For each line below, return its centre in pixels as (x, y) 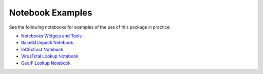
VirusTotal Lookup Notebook (50, 56)
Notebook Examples (51, 13)
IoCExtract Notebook (42, 49)
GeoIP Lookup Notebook (46, 63)
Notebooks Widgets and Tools (52, 36)
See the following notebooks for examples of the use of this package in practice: (90, 27)
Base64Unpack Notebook (47, 43)
